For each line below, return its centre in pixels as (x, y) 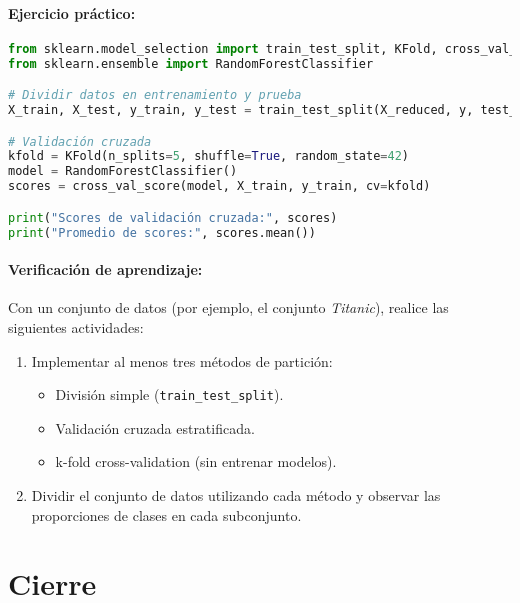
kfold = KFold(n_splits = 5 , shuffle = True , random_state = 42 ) (209, 156)
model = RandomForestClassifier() (123, 171)
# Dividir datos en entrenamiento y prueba (155, 95)
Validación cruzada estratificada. (155, 427)
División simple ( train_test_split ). (169, 394)
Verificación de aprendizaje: (105, 269)
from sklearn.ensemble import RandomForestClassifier (191, 63)
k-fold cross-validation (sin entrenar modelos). (196, 461)
